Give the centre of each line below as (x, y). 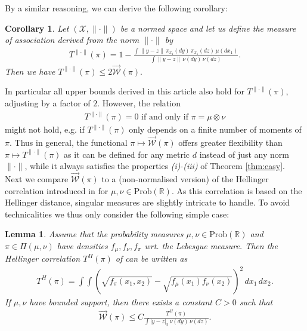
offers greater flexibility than (230, 142)
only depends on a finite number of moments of (215, 129)
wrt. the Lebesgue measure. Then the (211, 245)
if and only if (165, 117)
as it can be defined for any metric (127, 154)
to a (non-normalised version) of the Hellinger (185, 178)
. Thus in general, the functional (68, 142)
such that (256, 301)
